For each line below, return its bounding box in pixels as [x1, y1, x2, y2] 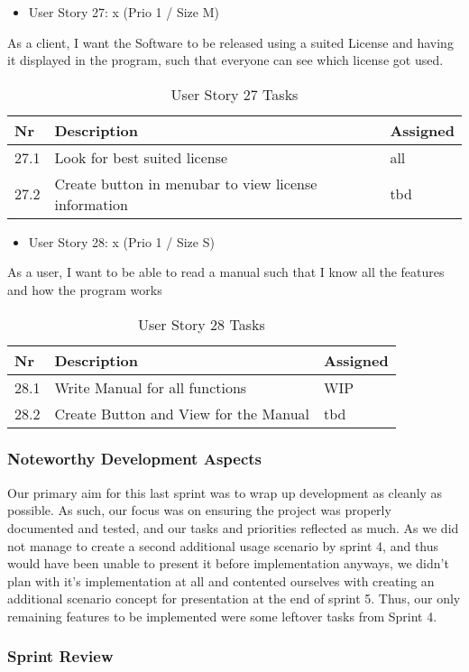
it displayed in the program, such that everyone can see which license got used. [7, 51, 444, 69]
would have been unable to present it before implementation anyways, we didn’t [7, 554, 449, 573]
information [54, 193, 128, 215]
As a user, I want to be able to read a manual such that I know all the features [7, 262, 445, 281]
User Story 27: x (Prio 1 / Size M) [28, 3, 219, 21]
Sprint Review [7, 645, 114, 667]
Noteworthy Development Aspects [7, 447, 262, 470]
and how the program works [7, 280, 162, 299]
